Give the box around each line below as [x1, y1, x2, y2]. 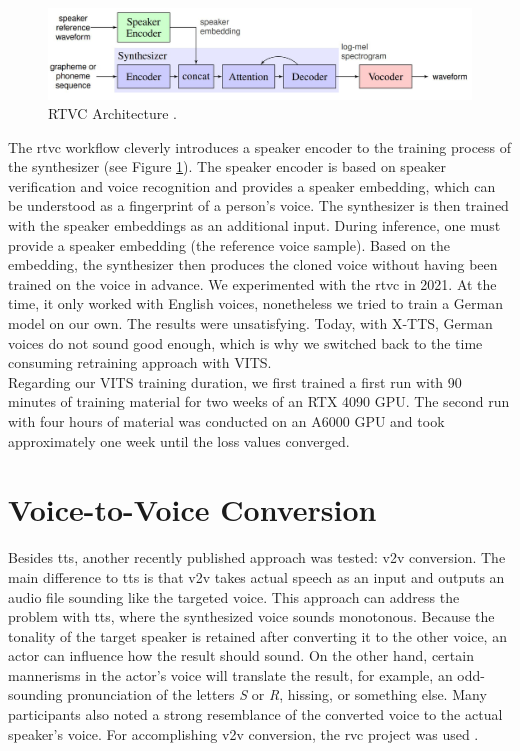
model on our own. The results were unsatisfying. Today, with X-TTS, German [8, 313, 493, 334]
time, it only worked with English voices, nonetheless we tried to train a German [8, 293, 504, 314]
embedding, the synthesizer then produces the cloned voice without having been [8, 254, 498, 275]
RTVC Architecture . [48, 103, 177, 124]
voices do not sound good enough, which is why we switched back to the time [8, 332, 483, 353]
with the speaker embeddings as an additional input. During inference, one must [8, 215, 501, 236]
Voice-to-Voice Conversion [8, 489, 377, 530]
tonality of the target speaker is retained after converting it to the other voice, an [8, 625, 507, 646]
